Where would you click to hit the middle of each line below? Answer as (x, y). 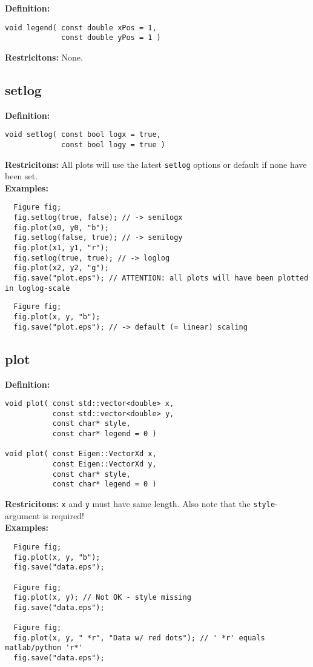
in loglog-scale (38, 288)
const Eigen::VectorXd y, (104, 464)
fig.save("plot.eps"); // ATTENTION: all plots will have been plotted (161, 278)
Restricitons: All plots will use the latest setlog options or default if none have (156, 164)
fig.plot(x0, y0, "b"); (61, 227)
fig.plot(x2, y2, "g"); (61, 268)
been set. (21, 176)
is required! (63, 515)
